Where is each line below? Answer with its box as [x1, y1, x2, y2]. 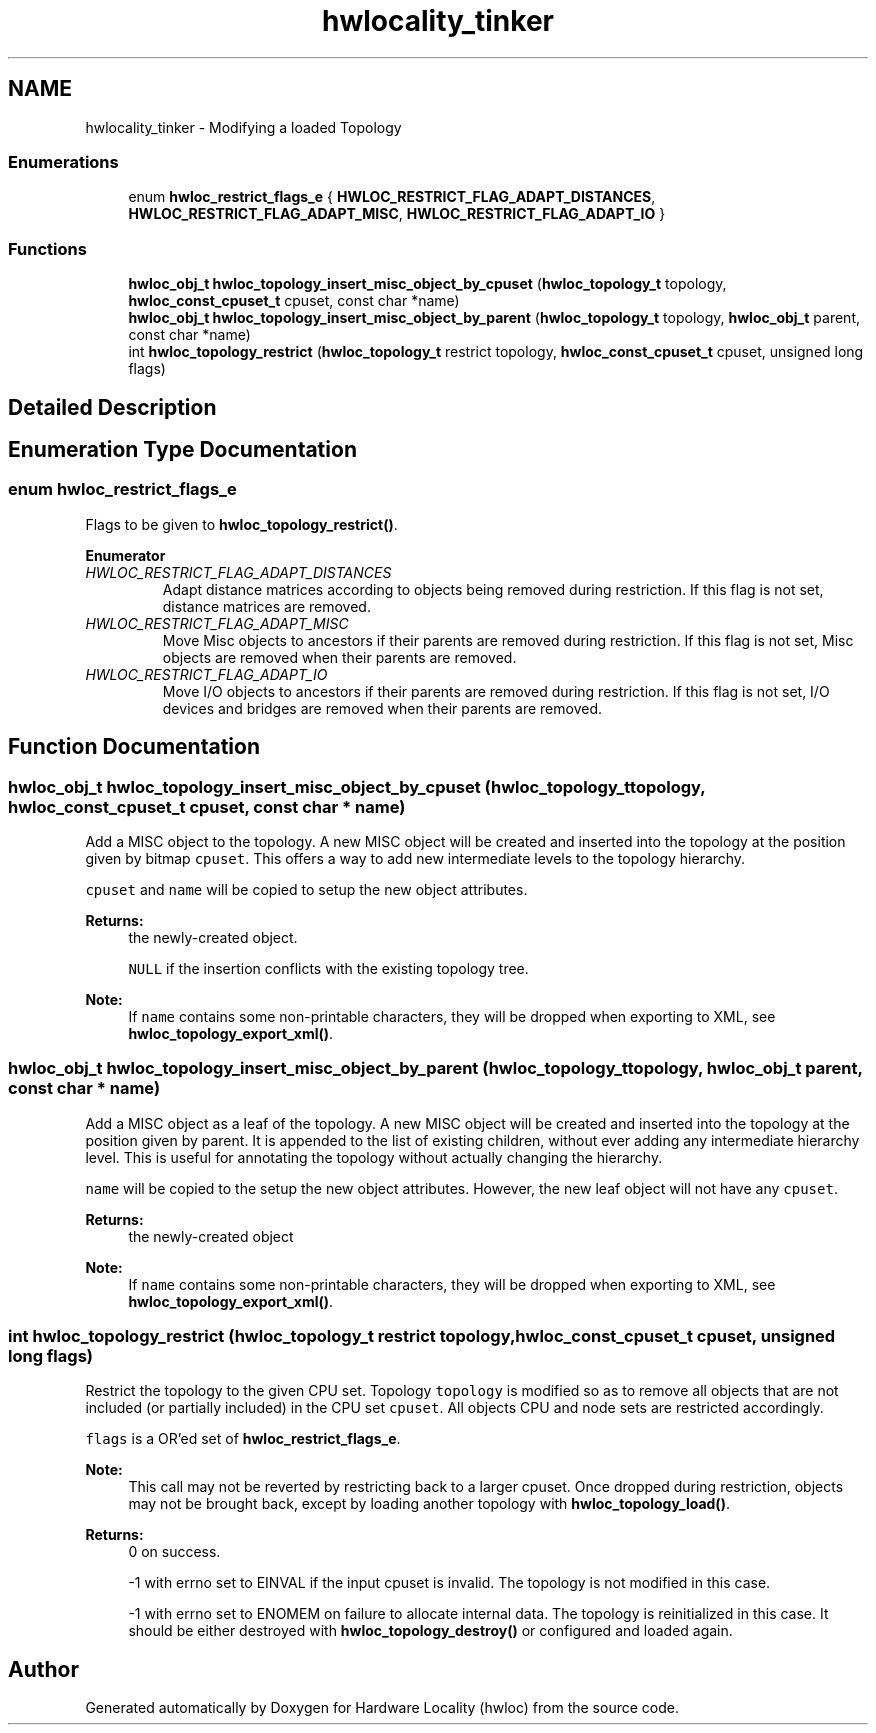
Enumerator [85, 546, 166, 564]
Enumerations [8, 151, 119, 172]
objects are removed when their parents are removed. [162, 648, 517, 666]
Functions [8, 238, 87, 259]
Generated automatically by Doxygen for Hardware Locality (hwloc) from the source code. [85, 1699, 679, 1717]
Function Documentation [8, 734, 260, 760]
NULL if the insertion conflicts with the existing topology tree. [128, 959, 529, 977]
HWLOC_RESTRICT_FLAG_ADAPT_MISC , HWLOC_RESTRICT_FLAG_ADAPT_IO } [128, 205, 666, 223]
